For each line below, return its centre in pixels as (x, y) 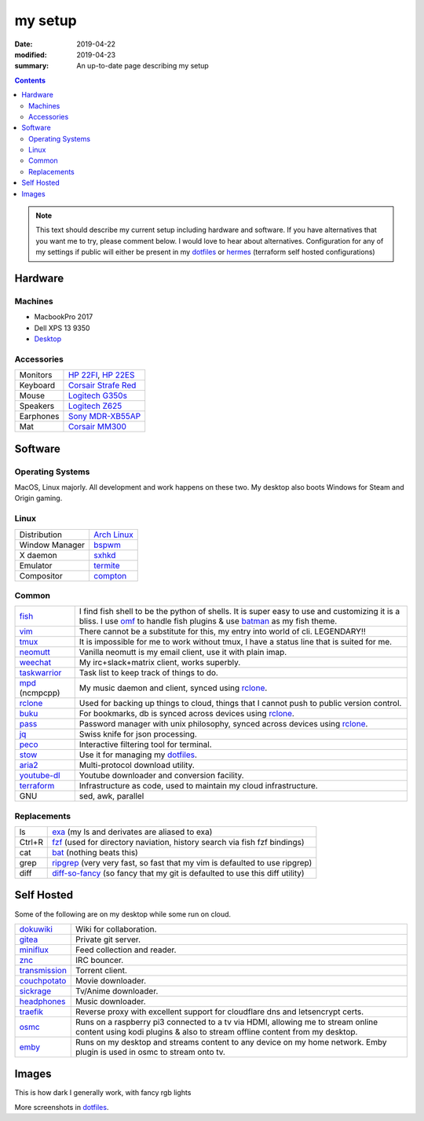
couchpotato (43, 980)
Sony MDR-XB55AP (104, 417)
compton (110, 575)
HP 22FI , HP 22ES (101, 375)
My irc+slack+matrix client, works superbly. (160, 663)
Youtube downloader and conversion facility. (161, 776)
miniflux (34, 950)
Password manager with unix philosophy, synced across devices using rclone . (223, 724)
